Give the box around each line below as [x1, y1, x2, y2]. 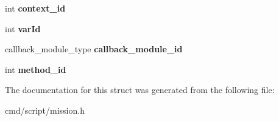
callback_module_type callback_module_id [5, 43, 183, 55]
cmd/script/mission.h [5, 103, 85, 116]
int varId [5, 22, 41, 35]
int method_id [5, 63, 66, 75]
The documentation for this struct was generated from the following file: [5, 83, 275, 96]
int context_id [5, 2, 66, 14]
